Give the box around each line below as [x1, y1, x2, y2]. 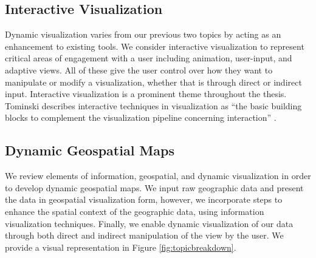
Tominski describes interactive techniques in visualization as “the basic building [5, 99, 302, 112]
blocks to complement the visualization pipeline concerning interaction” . [5, 111, 276, 124]
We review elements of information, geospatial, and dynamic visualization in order [5, 169, 311, 182]
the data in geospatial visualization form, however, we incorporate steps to [5, 193, 283, 206]
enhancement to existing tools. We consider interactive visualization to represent [5, 39, 304, 52]
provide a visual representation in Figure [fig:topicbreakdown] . [5, 240, 236, 253]
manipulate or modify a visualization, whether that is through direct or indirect [5, 75, 302, 88]
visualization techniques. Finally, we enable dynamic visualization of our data [5, 217, 294, 229]
